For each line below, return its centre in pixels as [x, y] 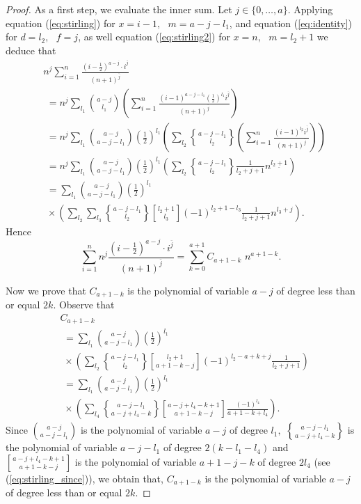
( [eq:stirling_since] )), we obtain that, [85, 478]
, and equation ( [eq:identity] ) [291, 23]
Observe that [87, 305]
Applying [313, 9]
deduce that [31, 50]
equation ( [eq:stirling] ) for [61, 23]
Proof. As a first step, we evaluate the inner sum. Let [119, 9]
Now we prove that [46, 290]
